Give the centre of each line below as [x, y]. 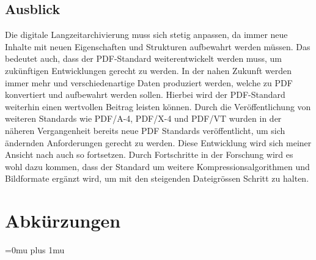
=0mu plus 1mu [35, 250]
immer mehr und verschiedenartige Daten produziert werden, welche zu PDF [149, 82]
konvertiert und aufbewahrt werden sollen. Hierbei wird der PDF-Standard [145, 95]
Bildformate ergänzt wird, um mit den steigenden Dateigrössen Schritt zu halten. [157, 178]
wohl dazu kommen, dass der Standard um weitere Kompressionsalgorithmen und [157, 166]
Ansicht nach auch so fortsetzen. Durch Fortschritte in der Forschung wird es [149, 154]
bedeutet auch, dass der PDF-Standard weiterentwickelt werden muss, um [143, 58]
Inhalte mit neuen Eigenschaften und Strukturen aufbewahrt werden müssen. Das [158, 46]
